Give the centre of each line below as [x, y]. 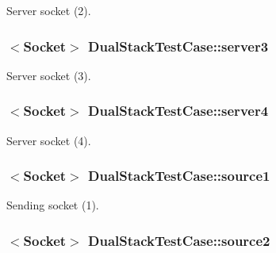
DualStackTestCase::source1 [179, 176]
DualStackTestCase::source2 [179, 240]
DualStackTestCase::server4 [178, 111]
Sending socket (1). [53, 205]
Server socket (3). [49, 75]
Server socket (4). [49, 140]
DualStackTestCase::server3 [178, 46]
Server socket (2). [49, 10]
